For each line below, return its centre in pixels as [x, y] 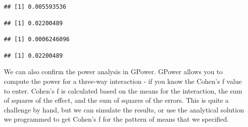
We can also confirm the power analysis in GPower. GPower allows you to [113, 71]
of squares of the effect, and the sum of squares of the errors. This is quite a [117, 100]
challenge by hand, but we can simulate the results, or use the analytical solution [124, 109]
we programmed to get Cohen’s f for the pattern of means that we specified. [117, 119]
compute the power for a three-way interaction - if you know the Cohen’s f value [123, 81]
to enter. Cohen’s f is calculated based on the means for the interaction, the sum [123, 90]
